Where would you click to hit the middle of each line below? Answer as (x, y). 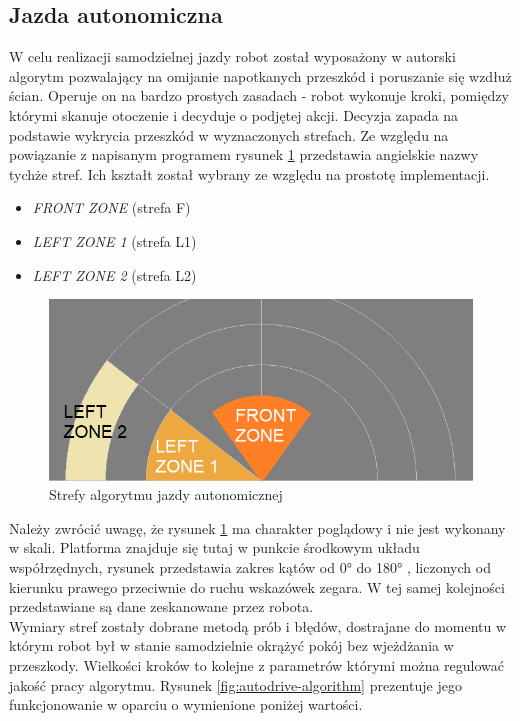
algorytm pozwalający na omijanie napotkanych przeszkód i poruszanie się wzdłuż (260, 75)
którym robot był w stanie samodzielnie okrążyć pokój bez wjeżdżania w (231, 645)
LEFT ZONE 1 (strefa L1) (114, 240)
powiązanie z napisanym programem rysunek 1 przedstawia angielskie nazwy (244, 154)
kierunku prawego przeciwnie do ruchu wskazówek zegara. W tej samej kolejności (257, 586)
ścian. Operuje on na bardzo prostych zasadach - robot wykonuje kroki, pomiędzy (259, 95)
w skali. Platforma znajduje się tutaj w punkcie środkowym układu (214, 547)
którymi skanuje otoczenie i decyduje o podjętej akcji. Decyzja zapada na (234, 114)
